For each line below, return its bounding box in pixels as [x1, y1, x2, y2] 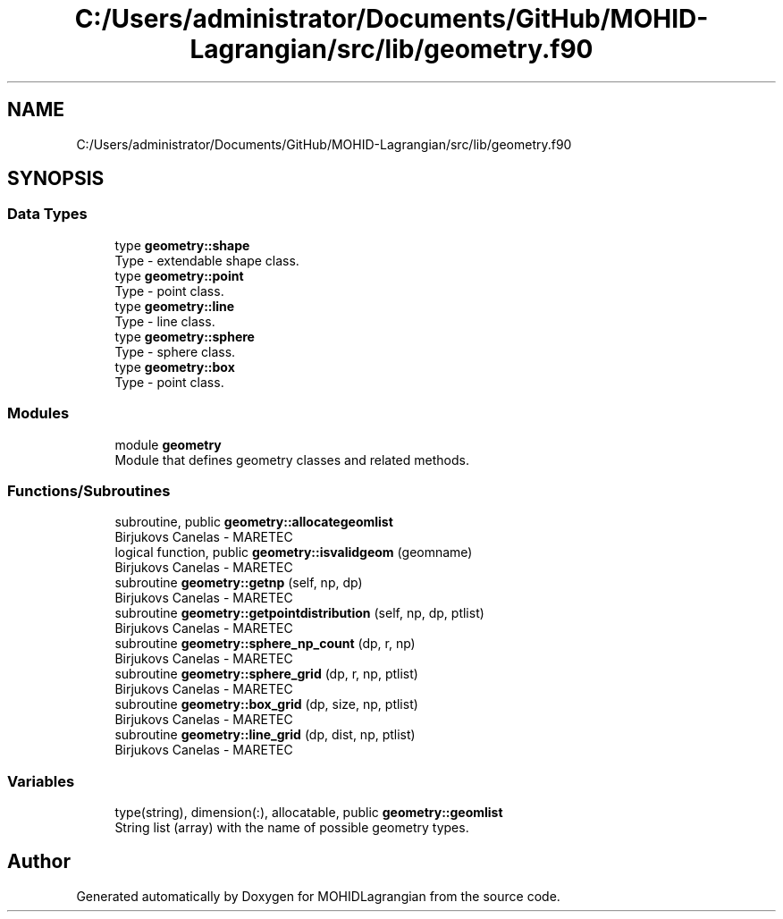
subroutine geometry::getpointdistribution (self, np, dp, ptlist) [114, 605, 484, 621]
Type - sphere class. [114, 343, 236, 359]
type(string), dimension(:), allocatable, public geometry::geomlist [114, 805, 503, 821]
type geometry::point [114, 267, 244, 283]
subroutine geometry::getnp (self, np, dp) [114, 575, 363, 591]
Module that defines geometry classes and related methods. [114, 451, 469, 468]
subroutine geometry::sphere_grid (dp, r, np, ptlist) [114, 666, 418, 682]
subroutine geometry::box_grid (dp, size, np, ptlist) [114, 696, 418, 712]
